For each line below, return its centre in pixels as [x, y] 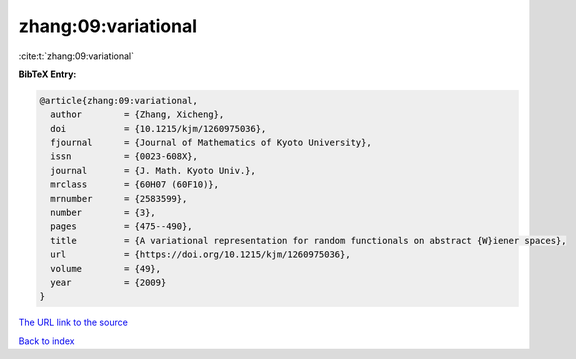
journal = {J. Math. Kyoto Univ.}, [153, 170]
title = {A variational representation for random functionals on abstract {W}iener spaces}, [308, 240]
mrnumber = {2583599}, [119, 198]
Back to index [46, 341]
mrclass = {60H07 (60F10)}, [135, 184]
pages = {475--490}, [122, 226]
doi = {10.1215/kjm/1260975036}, [158, 128]
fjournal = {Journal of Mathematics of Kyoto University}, [211, 143]
